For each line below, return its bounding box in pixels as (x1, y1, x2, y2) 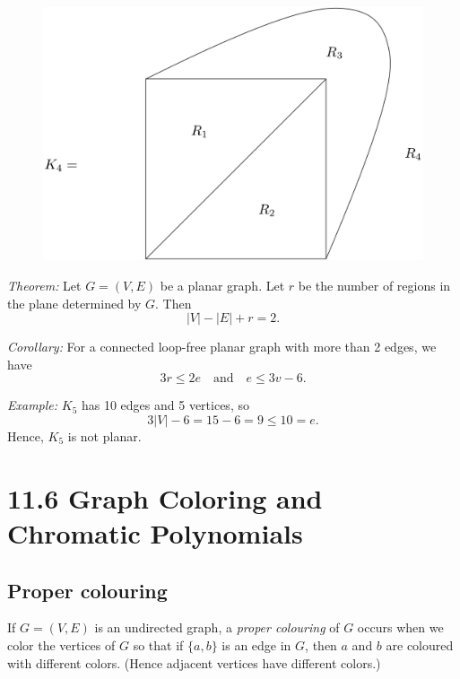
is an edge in (221, 635, 291, 654)
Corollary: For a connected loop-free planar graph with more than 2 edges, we (7, 337, 437, 356)
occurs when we (357, 618, 444, 637)
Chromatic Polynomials (7, 514, 303, 551)
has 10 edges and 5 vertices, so (81, 396, 249, 414)
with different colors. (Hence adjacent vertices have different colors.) (7, 653, 381, 672)
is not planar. (67, 426, 142, 445)
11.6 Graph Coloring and (7, 479, 323, 516)
